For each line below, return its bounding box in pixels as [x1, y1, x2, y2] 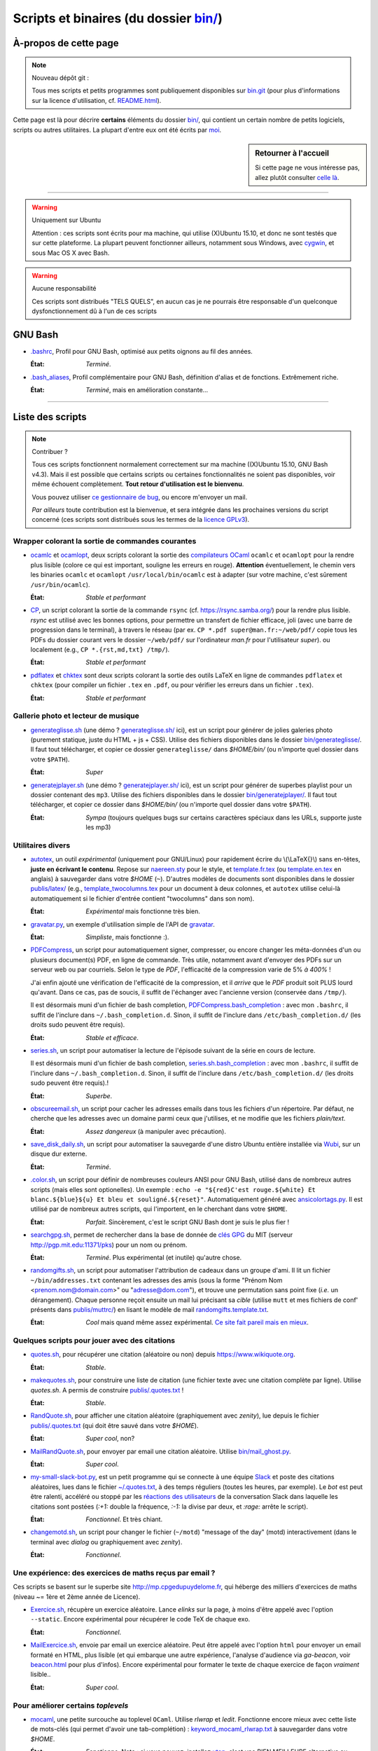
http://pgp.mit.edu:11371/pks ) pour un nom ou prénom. [30, 1240, 188, 1249]
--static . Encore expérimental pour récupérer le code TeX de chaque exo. [30, 1615, 251, 1624]
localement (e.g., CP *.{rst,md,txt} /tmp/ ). [30, 645, 170, 653]
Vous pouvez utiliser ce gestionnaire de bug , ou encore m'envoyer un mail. [31, 492, 248, 501]
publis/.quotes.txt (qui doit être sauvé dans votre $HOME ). [30, 1421, 199, 1430]
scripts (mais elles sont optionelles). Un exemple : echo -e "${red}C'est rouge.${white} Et [30, 1185, 316, 1193]
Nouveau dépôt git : [31, 74, 89, 82]
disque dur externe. [30, 1149, 87, 1158]
